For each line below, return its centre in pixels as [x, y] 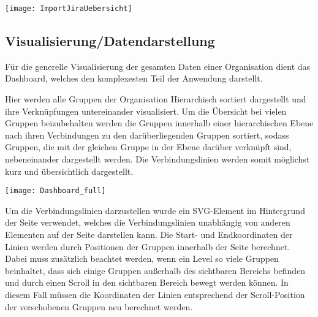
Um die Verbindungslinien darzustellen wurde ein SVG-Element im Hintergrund [155, 210]
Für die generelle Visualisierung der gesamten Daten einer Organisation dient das [158, 66]
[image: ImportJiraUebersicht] [69, 9]
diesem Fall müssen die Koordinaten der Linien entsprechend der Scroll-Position [155, 295]
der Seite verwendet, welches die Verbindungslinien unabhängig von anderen [148, 222]
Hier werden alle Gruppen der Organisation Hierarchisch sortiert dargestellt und [156, 99]
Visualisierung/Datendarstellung [110, 41]
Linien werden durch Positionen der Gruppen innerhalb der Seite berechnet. [148, 246]
